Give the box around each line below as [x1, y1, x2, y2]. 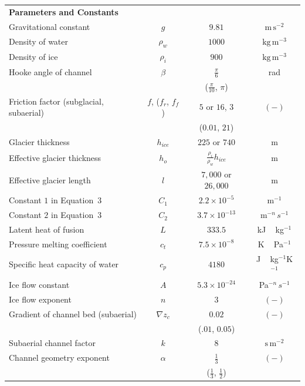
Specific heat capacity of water [9, 258, 119, 270]
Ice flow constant [9, 278, 70, 291]
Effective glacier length [9, 173, 91, 186]
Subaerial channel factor [9, 337, 96, 349]
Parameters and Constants [9, 5, 118, 18]
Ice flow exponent [9, 293, 72, 305]
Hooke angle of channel [9, 65, 92, 78]
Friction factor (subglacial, [9, 95, 104, 107]
